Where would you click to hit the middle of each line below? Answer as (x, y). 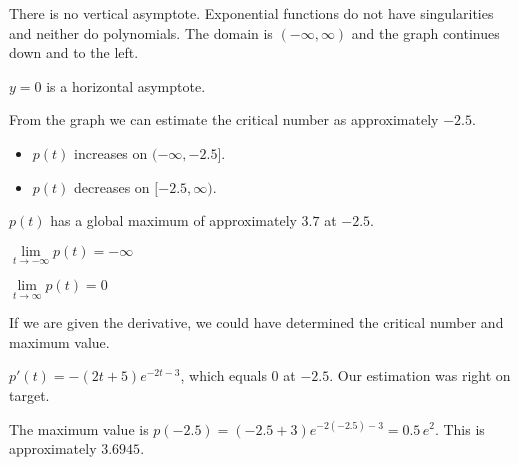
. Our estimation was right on (420, 375)
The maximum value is (79, 428)
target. (29, 394)
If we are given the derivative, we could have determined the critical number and (256, 322)
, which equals (223, 375)
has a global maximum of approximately (173, 220)
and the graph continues (425, 32)
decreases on (112, 186)
